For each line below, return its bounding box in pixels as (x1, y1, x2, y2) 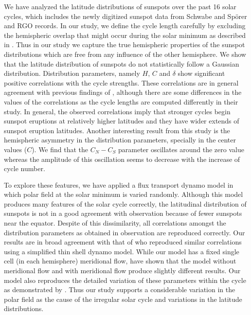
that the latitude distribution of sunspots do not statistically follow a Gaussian (4, 58, 239, 69)
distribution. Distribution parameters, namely (4, 68, 140, 78)
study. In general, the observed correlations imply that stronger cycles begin (4, 106, 231, 116)
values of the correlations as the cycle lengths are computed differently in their (4, 96, 238, 106)
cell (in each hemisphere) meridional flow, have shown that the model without (4, 256, 236, 266)
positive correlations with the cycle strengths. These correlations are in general (4, 77, 239, 87)
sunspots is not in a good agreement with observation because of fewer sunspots (4, 208, 242, 218)
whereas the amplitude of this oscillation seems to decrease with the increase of (4, 154, 240, 164)
